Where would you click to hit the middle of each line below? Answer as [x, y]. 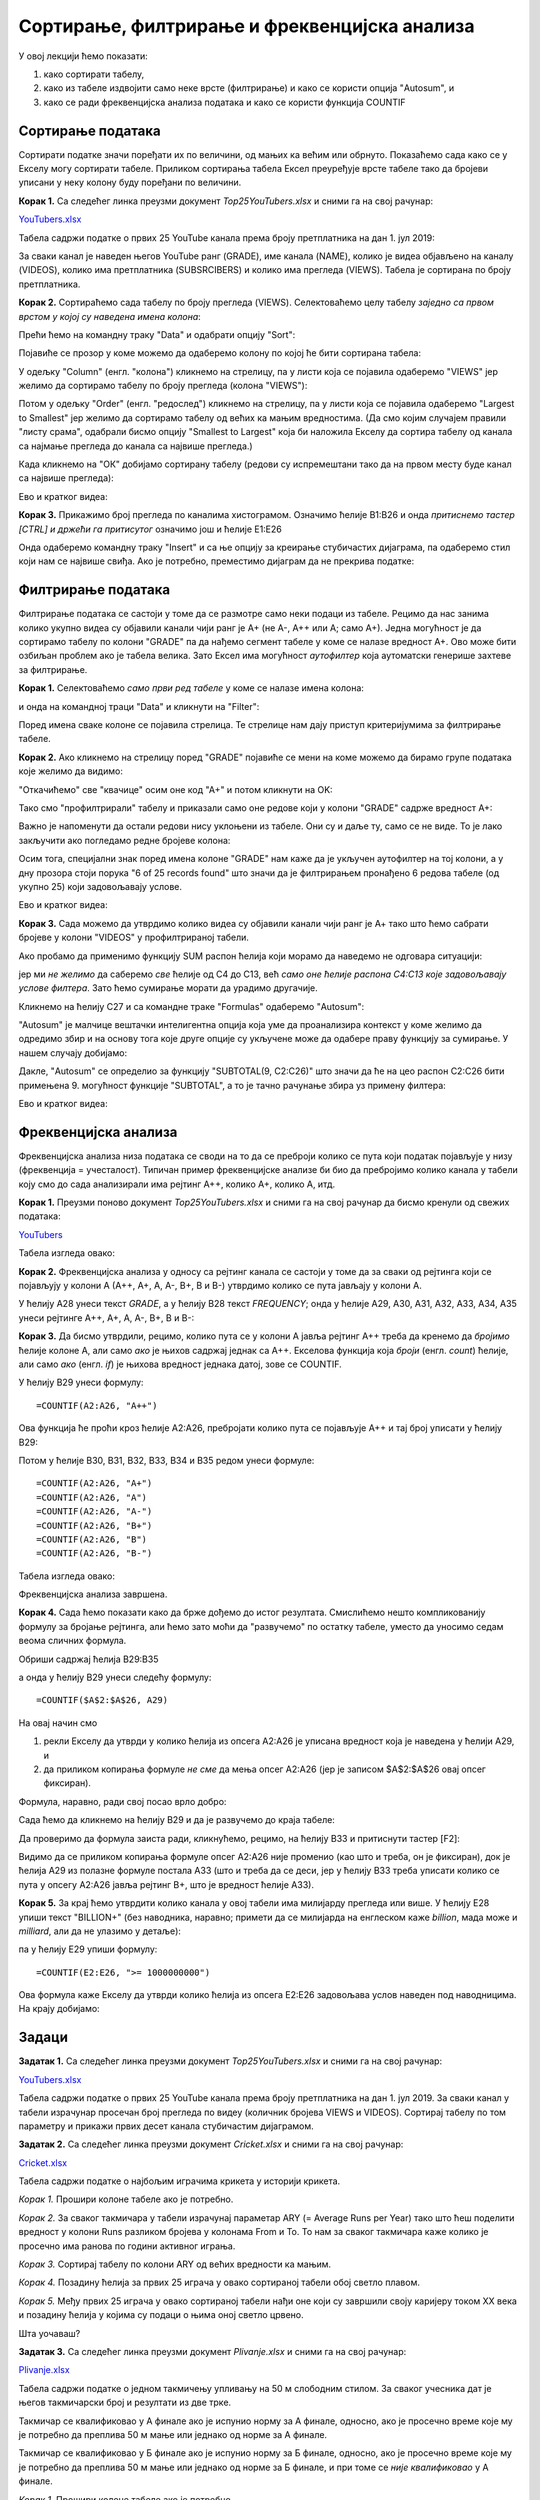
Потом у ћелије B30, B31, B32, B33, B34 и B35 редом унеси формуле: [166, 1460]
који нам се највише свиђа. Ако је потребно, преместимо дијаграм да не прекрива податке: [216, 561]
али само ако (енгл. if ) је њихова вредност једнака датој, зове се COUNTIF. [180, 1364]
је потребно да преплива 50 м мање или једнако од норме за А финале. [173, 2434]
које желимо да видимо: [71, 771]
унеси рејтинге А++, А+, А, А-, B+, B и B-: [106, 1317]
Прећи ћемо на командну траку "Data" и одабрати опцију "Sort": [157, 334]
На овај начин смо [58, 1722]
